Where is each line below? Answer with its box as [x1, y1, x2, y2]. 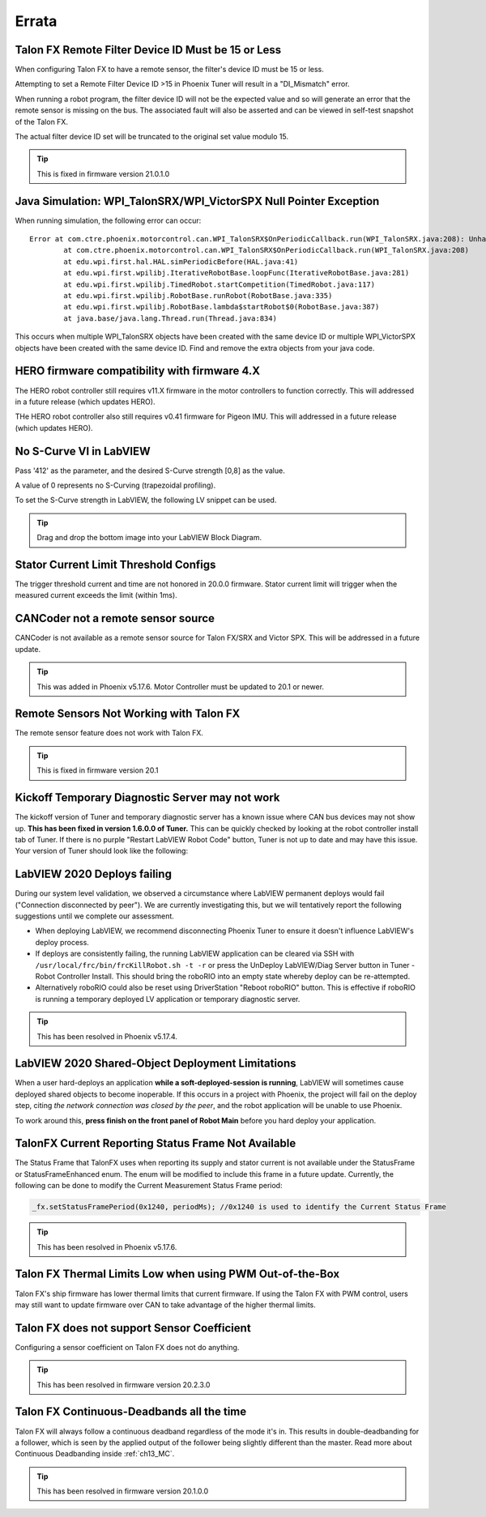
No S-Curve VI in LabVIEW [15, 444, 151, 458]
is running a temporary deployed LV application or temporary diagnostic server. [35, 994, 301, 1004]
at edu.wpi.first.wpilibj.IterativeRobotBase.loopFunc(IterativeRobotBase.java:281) [63, 268, 410, 278]
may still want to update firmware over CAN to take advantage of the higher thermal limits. [15, 1300, 316, 1310]
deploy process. [35, 937, 89, 947]
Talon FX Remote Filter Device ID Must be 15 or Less [15, 43, 282, 57]
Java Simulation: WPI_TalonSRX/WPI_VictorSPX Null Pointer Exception [15, 194, 380, 208]
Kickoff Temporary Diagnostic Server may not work [15, 790, 280, 805]
